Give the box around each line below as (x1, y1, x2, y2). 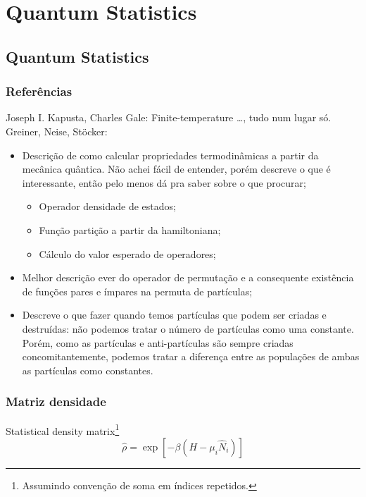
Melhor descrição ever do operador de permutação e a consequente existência (22, 270, 354, 285)
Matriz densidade (6, 393, 106, 410)
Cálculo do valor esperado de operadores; (39, 246, 216, 261)
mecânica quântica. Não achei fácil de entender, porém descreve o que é (22, 161, 331, 176)
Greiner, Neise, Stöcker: (6, 123, 108, 138)
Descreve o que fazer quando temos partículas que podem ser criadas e (22, 307, 327, 322)
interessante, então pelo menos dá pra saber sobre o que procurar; (22, 175, 306, 190)
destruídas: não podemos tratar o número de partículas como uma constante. (22, 321, 354, 336)
